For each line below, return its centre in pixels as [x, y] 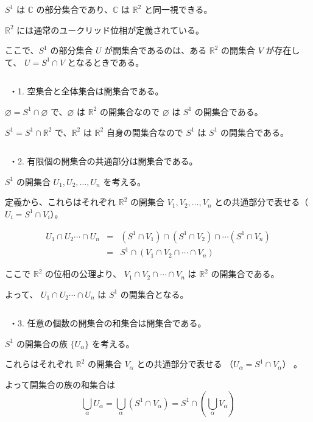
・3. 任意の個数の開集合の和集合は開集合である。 [107, 323]
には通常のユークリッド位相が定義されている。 [110, 30]
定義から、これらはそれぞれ [60, 202]
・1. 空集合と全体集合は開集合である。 [86, 91]
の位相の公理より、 [83, 274]
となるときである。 [106, 62]
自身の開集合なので [145, 132]
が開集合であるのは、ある [156, 50]
